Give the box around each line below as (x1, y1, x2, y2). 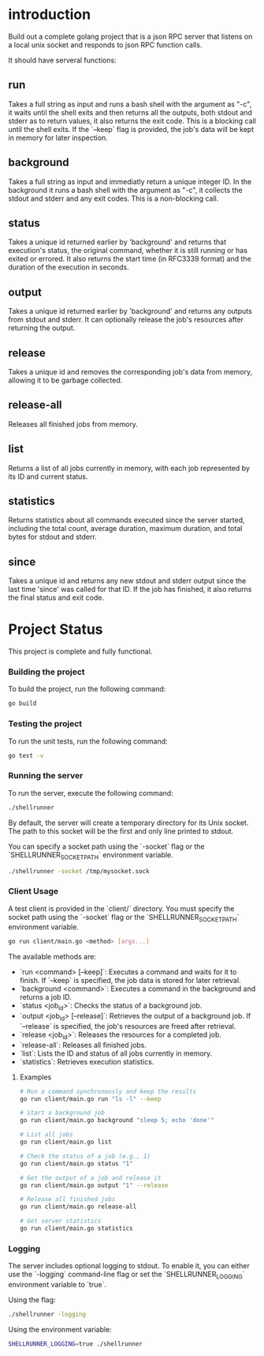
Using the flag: (8, 1295, 57, 1305)
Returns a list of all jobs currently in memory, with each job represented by (8, 463, 251, 473)
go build (8, 699, 37, 708)
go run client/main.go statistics (19, 1225, 133, 1233)
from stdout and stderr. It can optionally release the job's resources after (8, 315, 244, 325)
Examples (19, 1072, 52, 1082)
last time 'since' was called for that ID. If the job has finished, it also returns (8, 585, 252, 594)
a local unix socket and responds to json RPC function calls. (8, 40, 203, 49)
